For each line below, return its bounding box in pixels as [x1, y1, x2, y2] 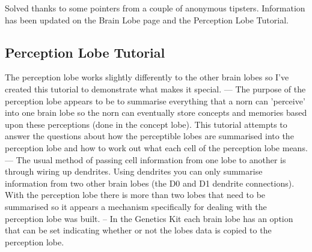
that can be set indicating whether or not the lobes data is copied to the [5, 224, 272, 236]
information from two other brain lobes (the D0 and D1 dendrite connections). [5, 176, 295, 189]
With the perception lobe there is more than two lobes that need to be [5, 188, 266, 201]
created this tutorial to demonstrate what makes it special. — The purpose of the [5, 82, 306, 95]
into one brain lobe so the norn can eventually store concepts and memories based [5, 106, 307, 119]
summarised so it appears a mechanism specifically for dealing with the [5, 200, 267, 212]
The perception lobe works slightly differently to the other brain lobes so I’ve [5, 71, 289, 83]
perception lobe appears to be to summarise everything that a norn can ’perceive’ [5, 94, 305, 107]
